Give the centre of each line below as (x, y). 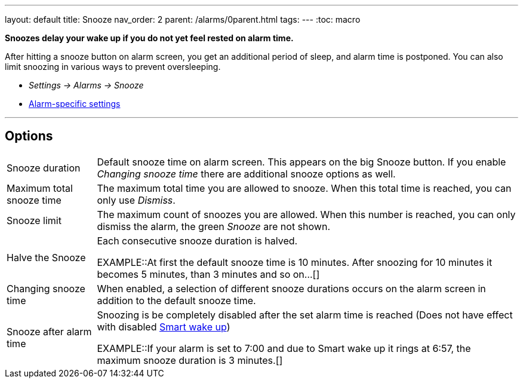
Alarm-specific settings (75, 104)
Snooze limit (34, 220)
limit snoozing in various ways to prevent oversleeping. (113, 67)
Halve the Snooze (46, 257)
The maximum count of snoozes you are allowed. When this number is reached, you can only (306, 214)
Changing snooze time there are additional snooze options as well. (246, 174)
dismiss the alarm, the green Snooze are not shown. (213, 226)
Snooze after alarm (49, 331)
